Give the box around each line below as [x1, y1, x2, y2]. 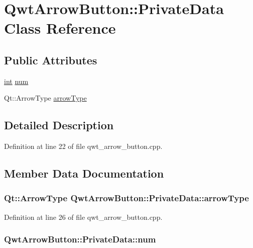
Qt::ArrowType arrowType [4, 93, 87, 103]
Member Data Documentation [4, 166, 164, 181]
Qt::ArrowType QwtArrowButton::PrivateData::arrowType [4, 192, 249, 204]
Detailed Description [4, 117, 114, 133]
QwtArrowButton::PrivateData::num [4, 233, 156, 245]
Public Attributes [4, 52, 97, 67]
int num [4, 75, 29, 86]
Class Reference [4, 18, 116, 38]
